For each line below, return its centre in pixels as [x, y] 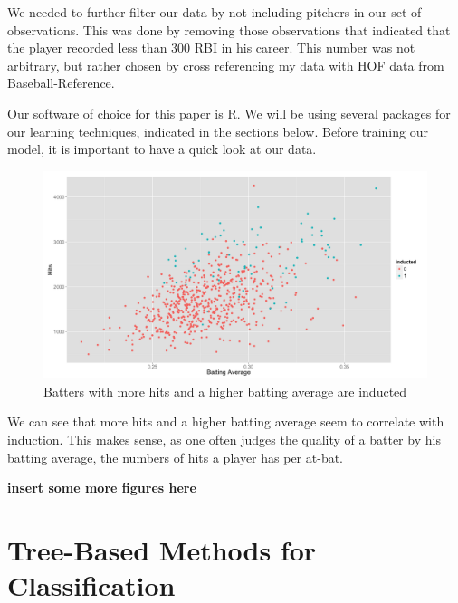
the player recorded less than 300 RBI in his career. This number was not [211, 48]
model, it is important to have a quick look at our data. [162, 149]
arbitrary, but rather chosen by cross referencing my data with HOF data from [226, 65]
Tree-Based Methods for [162, 549]
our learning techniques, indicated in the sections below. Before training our [218, 131]
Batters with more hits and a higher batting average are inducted [225, 391]
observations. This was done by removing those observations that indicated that [229, 29]
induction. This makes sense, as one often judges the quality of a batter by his [224, 439]
